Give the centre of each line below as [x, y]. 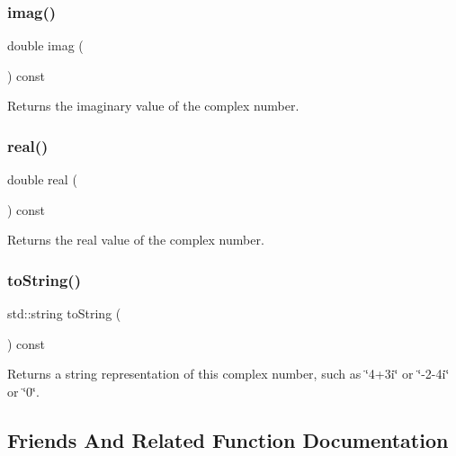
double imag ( [45, 45]
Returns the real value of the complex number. [136, 240]
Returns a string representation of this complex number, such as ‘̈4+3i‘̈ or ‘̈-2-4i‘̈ [228, 374]
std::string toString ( [64, 313]
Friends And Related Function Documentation [228, 439]
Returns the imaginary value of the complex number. [153, 106]
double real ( [42, 179]
